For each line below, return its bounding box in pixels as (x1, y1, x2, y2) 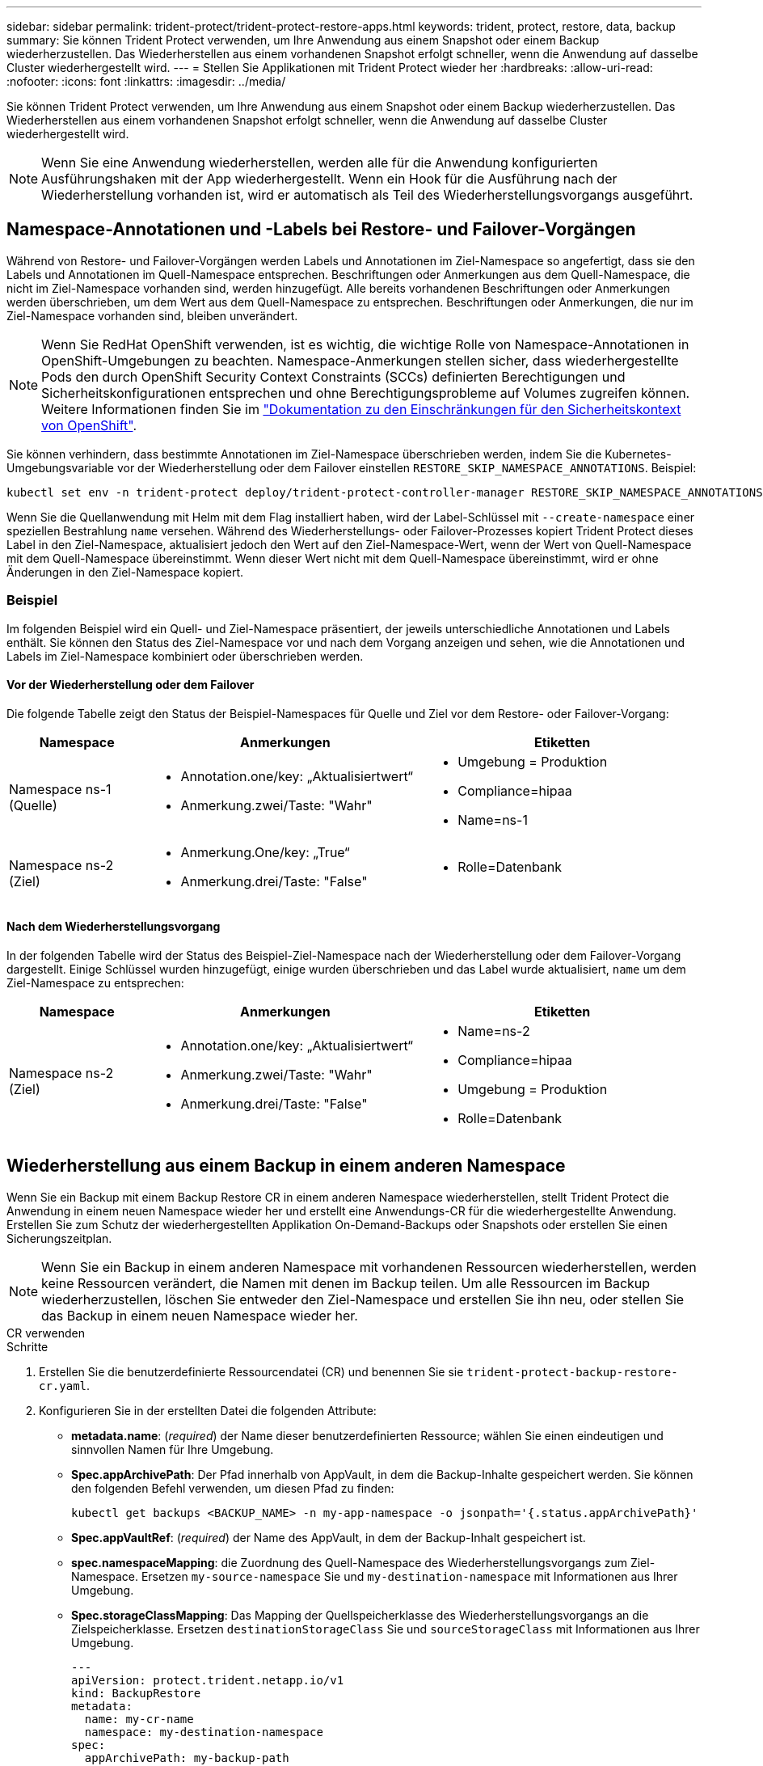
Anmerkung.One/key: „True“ (180, 843, 350, 860)
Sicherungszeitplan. (6, 1231, 112, 1245)
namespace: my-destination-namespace (84, 1725, 323, 1739)
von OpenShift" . (41, 416, 137, 433)
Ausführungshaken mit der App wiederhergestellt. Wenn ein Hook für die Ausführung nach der (41, 171, 618, 187)
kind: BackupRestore (71, 1686, 201, 1700)
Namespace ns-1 (9, 780, 112, 797)
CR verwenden (6, 1325, 85, 1340)
